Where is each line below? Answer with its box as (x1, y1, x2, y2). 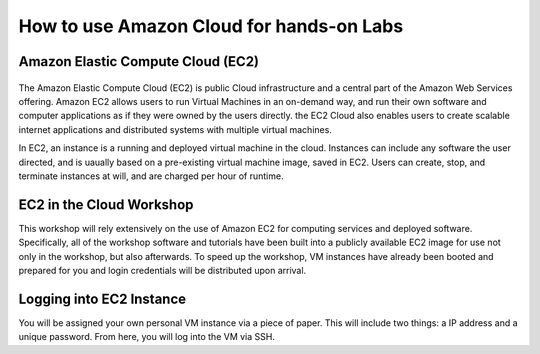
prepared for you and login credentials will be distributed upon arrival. (18, 264, 307, 276)
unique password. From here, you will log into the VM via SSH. (18, 331, 275, 343)
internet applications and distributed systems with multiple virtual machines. (18, 123, 332, 135)
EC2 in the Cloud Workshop (18, 196, 194, 213)
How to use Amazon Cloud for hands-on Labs (18, 15, 404, 37)
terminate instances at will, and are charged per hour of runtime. (18, 170, 284, 182)
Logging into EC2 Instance (18, 290, 187, 307)
